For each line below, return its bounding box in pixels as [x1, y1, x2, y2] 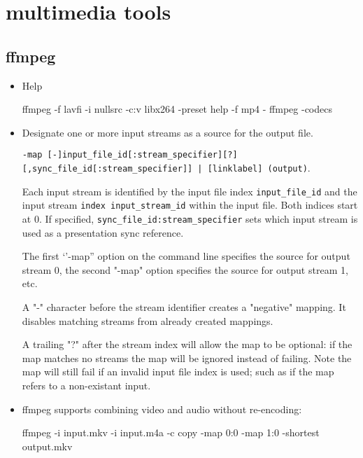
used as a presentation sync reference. [22, 225, 184, 240]
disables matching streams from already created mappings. [22, 313, 273, 328]
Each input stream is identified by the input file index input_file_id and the [22, 183, 357, 198]
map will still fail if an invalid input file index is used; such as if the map [22, 364, 334, 379]
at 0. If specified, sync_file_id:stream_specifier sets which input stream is [22, 211, 358, 225]
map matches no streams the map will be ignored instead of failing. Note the [22, 350, 352, 365]
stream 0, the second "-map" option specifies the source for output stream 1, [22, 262, 348, 277]
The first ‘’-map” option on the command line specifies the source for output [22, 249, 350, 263]
